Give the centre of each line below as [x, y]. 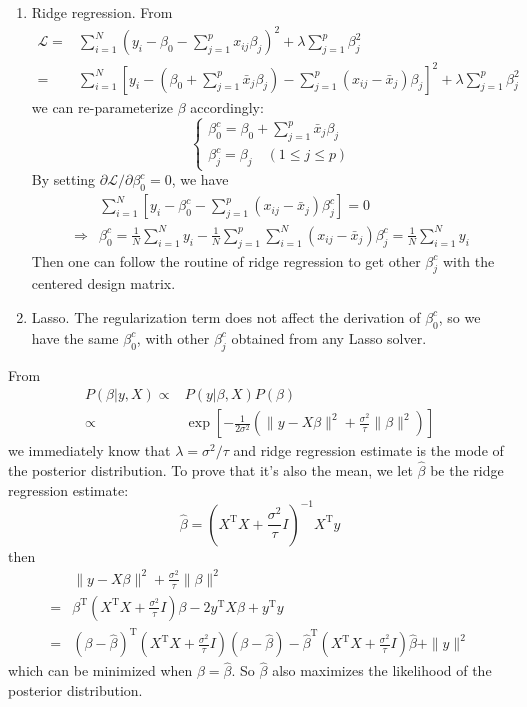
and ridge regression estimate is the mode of [368, 450]
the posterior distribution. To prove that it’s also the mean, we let [210, 470]
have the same [75, 337]
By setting [63, 179]
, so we [459, 316]
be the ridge [467, 470]
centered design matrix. [103, 283]
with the [468, 260]
